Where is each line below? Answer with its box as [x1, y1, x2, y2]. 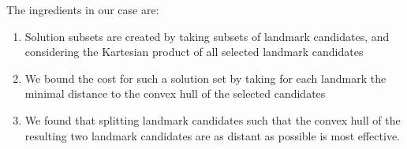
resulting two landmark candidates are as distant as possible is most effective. [24, 127, 400, 143]
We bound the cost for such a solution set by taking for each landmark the [24, 69, 386, 86]
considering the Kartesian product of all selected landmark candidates [24, 43, 364, 60]
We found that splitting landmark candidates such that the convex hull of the [24, 111, 401, 128]
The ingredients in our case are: [6, 2, 159, 17]
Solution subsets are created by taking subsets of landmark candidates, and [24, 28, 390, 44]
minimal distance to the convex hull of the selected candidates [24, 85, 326, 102]
